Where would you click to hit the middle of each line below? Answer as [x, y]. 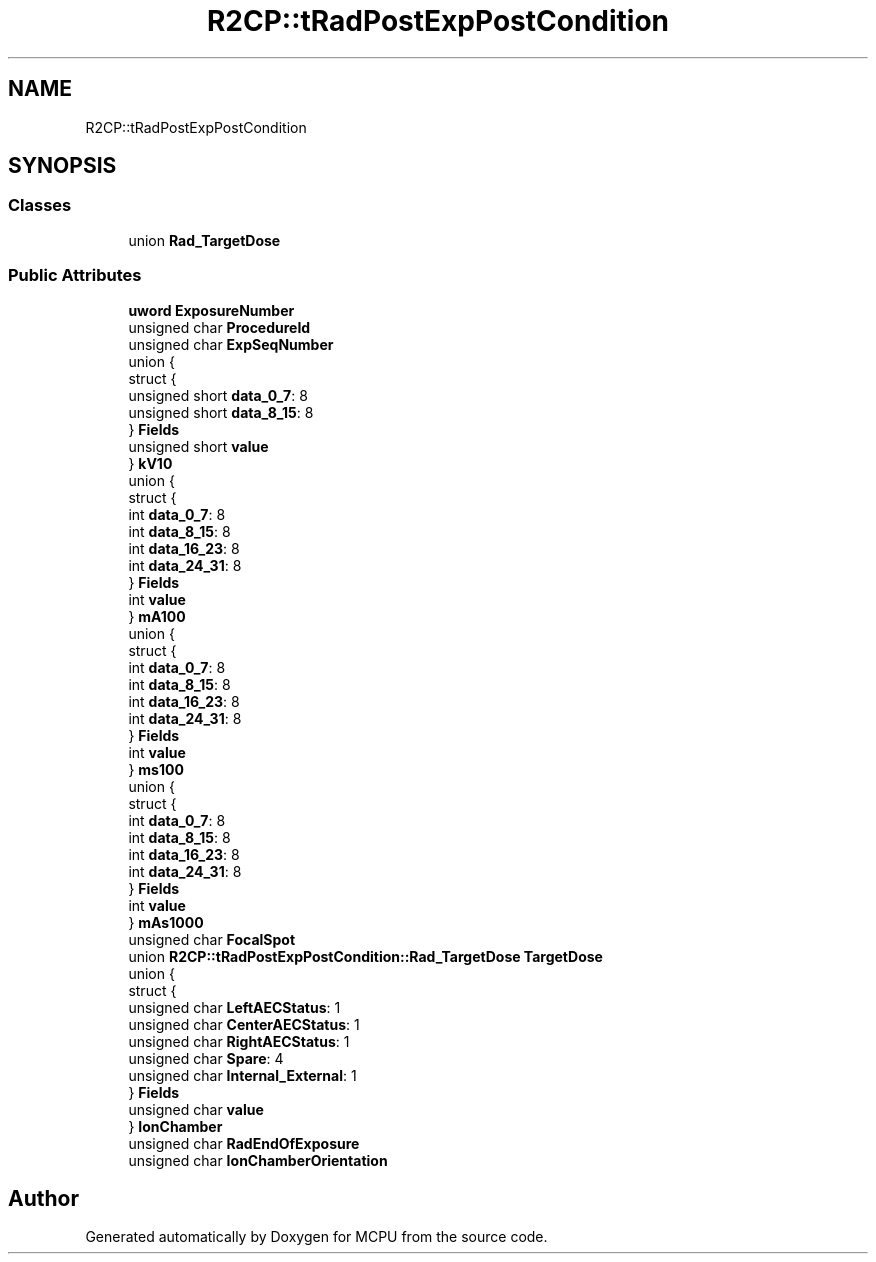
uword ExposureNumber [211, 310]
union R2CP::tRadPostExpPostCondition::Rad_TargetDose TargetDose [365, 956]
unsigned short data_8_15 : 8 [221, 412]
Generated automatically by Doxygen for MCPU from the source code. [316, 1237]
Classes [40, 205]
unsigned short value [198, 446]
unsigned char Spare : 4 [206, 1058]
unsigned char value [196, 1109]
